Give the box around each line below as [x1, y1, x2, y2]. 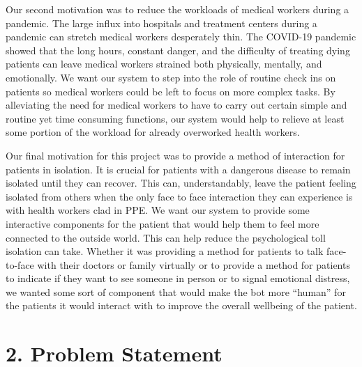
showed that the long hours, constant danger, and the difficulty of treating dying [6, 42, 350, 57]
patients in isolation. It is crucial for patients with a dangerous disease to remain [6, 162, 351, 176]
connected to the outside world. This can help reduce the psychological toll [6, 230, 326, 244]
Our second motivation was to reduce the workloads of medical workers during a [6, 2, 349, 16]
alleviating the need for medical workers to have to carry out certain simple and [6, 97, 347, 112]
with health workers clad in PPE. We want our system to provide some [6, 203, 310, 217]
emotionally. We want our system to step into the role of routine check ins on [6, 70, 336, 84]
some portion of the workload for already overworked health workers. [6, 125, 300, 139]
